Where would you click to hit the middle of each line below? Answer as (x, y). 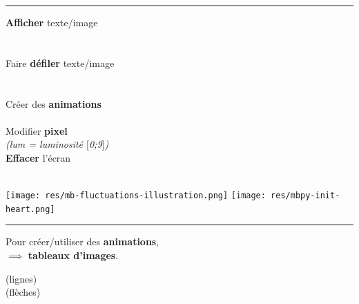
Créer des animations (54, 103)
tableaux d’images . (73, 255)
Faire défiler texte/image (60, 63)
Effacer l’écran (38, 157)
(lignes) (21, 278)
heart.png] (30, 209)
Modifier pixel (37, 130)
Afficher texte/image (52, 22)
